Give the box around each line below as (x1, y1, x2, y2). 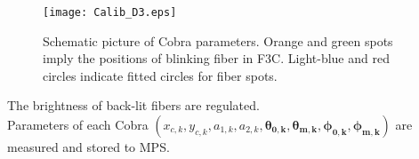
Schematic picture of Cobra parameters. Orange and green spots (43, 31, 393, 50)
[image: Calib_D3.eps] (43, 6, 177, 19)
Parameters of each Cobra (7, 115, 149, 134)
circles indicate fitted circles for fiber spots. (43, 66, 278, 84)
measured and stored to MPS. (7, 138, 170, 156)
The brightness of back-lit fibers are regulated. (7, 96, 260, 115)
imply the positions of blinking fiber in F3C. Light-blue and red (43, 49, 390, 68)
